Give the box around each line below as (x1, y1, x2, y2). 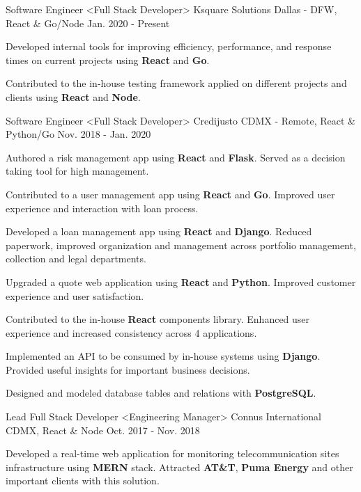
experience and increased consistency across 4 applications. (6, 325, 257, 340)
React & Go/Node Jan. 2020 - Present (6, 15, 170, 30)
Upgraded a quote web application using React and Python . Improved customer (6, 274, 356, 289)
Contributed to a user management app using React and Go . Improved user (6, 187, 335, 201)
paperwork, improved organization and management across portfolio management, (6, 237, 356, 252)
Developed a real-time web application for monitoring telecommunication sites (6, 446, 339, 461)
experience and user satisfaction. (6, 288, 144, 303)
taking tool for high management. (6, 164, 149, 178)
